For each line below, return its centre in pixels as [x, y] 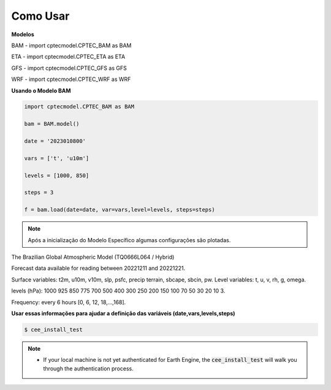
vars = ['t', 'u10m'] [57, 158]
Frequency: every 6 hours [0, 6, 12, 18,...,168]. [69, 302]
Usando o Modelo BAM [41, 90]
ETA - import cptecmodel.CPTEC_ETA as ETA [68, 57]
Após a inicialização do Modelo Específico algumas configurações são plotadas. [129, 240]
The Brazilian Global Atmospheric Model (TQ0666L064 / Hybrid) [93, 257]
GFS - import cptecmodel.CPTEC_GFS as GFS [69, 68]
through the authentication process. [89, 369]
